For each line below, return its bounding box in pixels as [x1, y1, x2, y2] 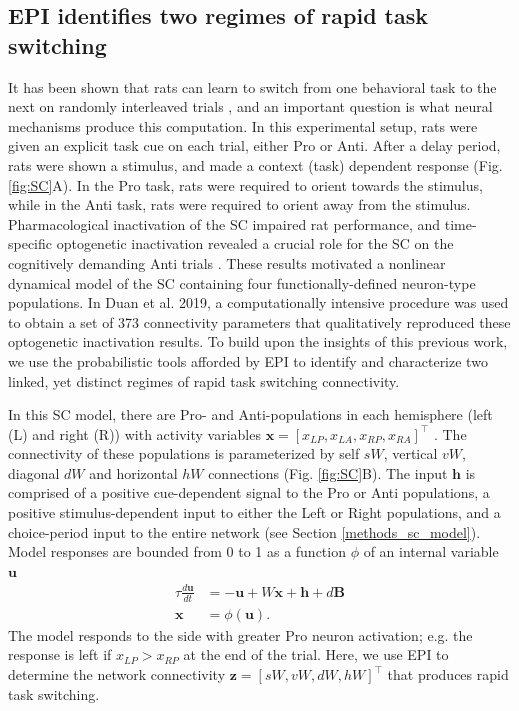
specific [8, 233, 53, 254]
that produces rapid [387, 664, 509, 685]
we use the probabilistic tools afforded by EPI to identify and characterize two [8, 350, 488, 371]
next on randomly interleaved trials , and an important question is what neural [8, 96, 493, 117]
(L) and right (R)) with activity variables [8, 423, 261, 444]
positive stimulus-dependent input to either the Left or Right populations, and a [8, 502, 501, 523]
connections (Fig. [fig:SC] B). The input [208, 462, 448, 483]
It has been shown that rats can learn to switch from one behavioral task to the [8, 76, 497, 97]
